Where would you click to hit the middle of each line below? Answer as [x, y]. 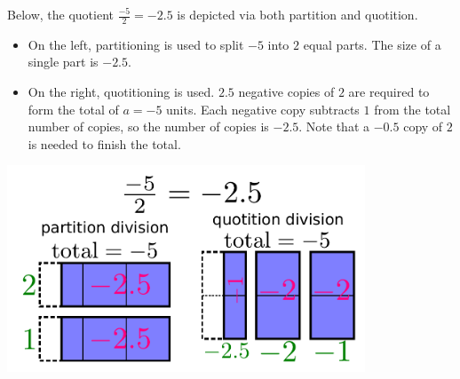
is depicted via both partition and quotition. [297, 14]
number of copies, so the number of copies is [148, 126]
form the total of [73, 109]
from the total [412, 109]
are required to [389, 92]
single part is [63, 62]
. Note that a [334, 126]
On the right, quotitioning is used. [121, 92]
